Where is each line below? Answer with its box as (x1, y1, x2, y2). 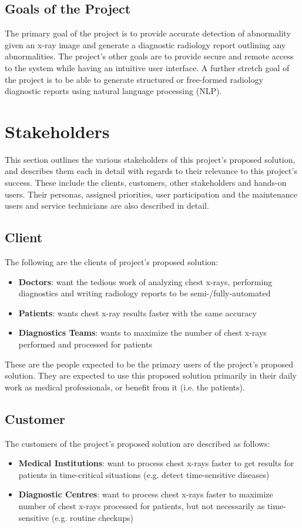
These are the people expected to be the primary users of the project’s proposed (5, 357, 293, 370)
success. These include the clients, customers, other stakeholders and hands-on (5, 176, 287, 189)
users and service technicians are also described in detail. (5, 199, 209, 212)
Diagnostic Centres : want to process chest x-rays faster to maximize (18, 488, 273, 500)
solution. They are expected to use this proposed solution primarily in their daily (5, 369, 297, 382)
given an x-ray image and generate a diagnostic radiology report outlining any (5, 38, 286, 51)
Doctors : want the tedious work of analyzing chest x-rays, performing (18, 275, 273, 288)
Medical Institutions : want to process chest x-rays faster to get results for (18, 457, 294, 469)
